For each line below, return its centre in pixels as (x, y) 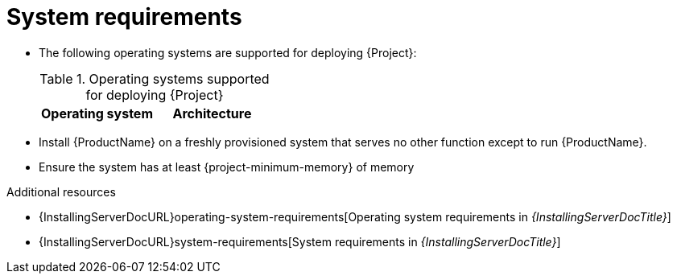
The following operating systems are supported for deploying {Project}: (228, 52)
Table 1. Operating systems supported (155, 78)
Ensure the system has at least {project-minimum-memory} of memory (227, 167)
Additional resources (61, 191)
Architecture (212, 113)
